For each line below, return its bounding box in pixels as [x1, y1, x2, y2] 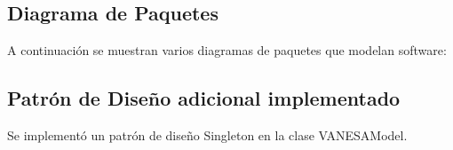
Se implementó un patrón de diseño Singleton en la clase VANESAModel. [7, 126, 408, 144]
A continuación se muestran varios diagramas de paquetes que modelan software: [7, 41, 447, 59]
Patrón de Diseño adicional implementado [7, 84, 401, 112]
